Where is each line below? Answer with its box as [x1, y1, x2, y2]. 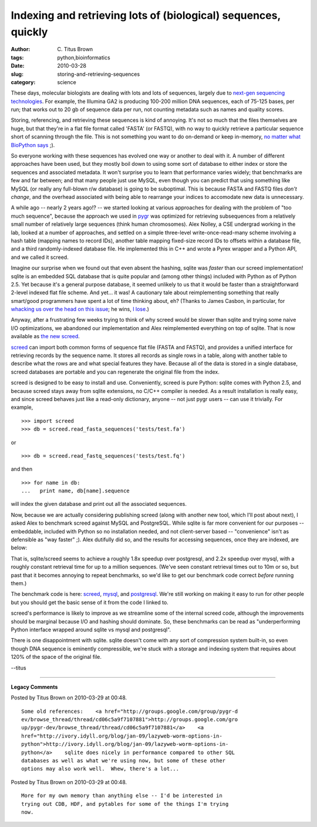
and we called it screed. [11, 254, 69, 261]
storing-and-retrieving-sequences [57, 71, 140, 78]
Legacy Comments [11, 683, 58, 691]
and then [11, 465, 32, 473]
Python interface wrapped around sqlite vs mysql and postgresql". [11, 626, 171, 633]
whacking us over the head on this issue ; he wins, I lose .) [11, 306, 150, 313]
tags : [11, 54, 24, 61]
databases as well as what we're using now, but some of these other [21, 758, 226, 764]
